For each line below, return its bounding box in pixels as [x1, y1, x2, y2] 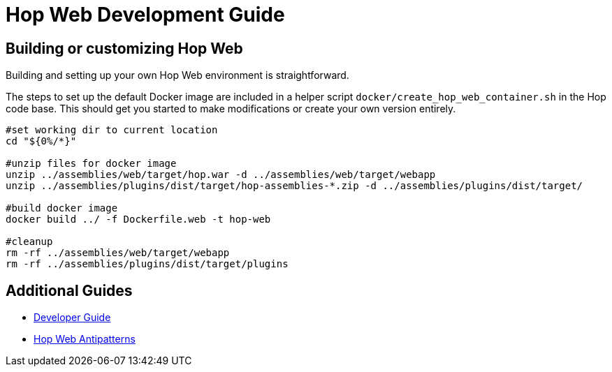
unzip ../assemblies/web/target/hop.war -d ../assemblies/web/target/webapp [6, 169, 436, 181]
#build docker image [6, 202, 118, 214]
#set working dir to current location [6, 124, 218, 136]
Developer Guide [34, 311, 111, 324]
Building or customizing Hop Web [6, 39, 243, 57]
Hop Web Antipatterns [34, 333, 136, 345]
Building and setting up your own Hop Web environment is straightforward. [6, 69, 349, 82]
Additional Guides [6, 281, 133, 299]
